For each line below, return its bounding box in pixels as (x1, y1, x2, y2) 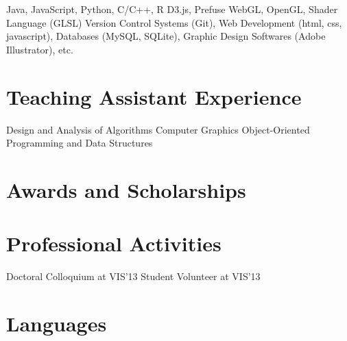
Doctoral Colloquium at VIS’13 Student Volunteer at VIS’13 (6, 269, 261, 283)
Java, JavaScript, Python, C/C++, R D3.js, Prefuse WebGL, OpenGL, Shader (6, 2, 338, 16)
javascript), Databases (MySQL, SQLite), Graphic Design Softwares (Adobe (6, 29, 326, 43)
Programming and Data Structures (6, 136, 153, 150)
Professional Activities (6, 229, 222, 257)
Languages (6, 309, 107, 337)
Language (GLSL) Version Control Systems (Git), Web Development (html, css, (6, 15, 342, 29)
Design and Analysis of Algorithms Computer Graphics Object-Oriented (6, 122, 310, 136)
